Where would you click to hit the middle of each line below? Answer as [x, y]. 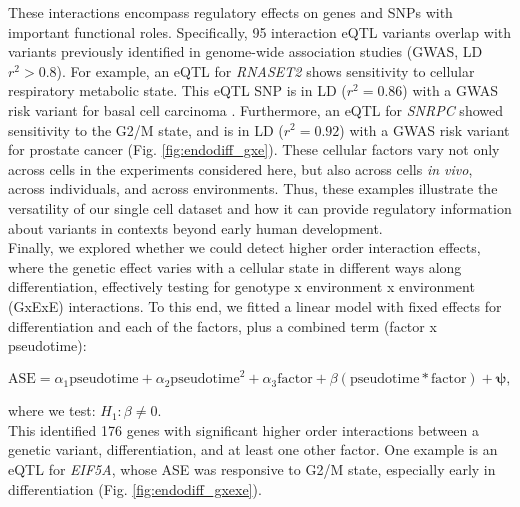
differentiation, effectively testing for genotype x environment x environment [241, 286]
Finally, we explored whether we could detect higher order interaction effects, [244, 247]
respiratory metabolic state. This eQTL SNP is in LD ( [177, 90]
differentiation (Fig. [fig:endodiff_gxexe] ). [135, 488]
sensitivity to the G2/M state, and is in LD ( [146, 129]
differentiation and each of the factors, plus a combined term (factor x [222, 325]
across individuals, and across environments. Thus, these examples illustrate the [253, 188]
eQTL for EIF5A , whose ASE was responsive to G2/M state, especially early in [252, 468]
